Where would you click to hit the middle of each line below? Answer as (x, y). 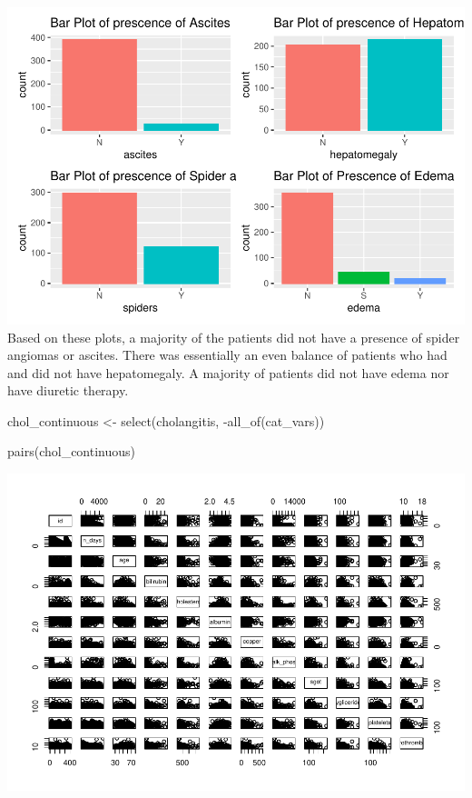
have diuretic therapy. (68, 390)
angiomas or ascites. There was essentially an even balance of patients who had (227, 355)
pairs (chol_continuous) (72, 451)
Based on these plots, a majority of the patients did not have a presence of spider (234, 337)
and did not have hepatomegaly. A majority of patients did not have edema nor (228, 372)
